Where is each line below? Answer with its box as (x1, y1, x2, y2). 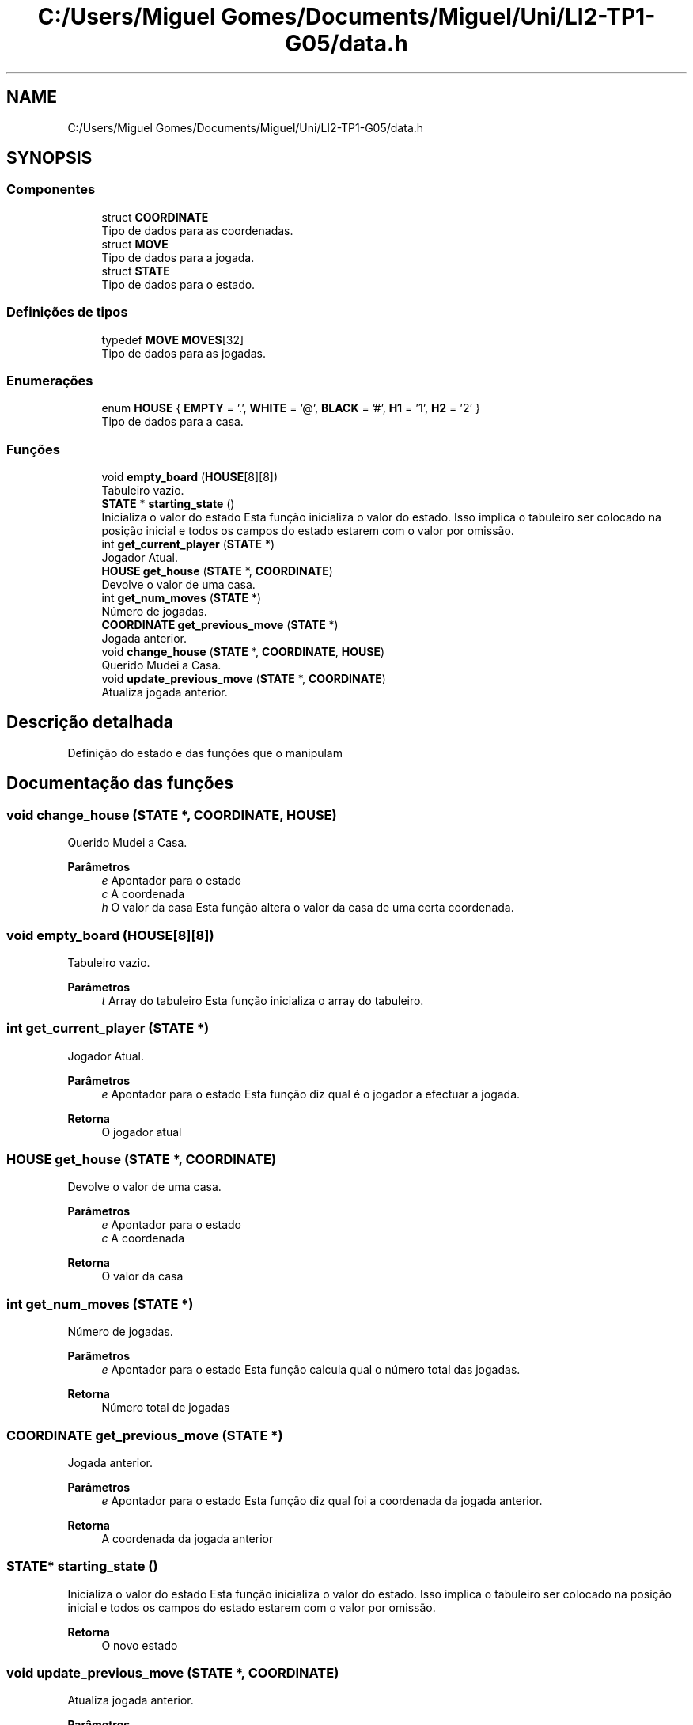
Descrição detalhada (6, 712, 173, 733)
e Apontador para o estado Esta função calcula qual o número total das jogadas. (101, 1363, 521, 1377)
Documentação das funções (6, 773, 233, 794)
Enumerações (6, 372, 93, 389)
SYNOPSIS (6, 148, 93, 169)
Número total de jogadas (101, 1401, 230, 1415)
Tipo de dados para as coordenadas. (101, 223, 293, 237)
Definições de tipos (6, 304, 128, 320)
